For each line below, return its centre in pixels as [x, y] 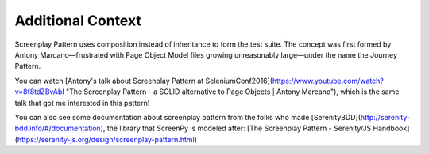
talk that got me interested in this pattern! [82, 103]
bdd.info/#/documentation [58, 128]
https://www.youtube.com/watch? [328, 81]
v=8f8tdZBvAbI [39, 92]
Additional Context [78, 21]
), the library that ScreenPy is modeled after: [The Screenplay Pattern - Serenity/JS [236, 128]
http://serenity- [385, 117]
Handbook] [391, 128]
